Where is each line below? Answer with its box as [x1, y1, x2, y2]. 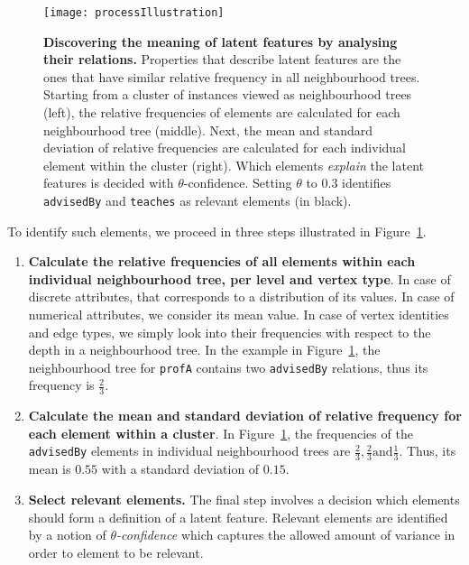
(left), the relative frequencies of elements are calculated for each [43, 103, 400, 122]
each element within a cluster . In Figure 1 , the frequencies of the [28, 423, 413, 442]
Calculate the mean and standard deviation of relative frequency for [28, 406, 462, 425]
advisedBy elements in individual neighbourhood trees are [28, 441, 351, 460]
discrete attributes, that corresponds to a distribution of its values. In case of [28, 287, 455, 306]
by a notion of [28, 525, 106, 544]
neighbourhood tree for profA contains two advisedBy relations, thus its [28, 357, 428, 376]
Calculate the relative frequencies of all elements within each [28, 252, 416, 271]
